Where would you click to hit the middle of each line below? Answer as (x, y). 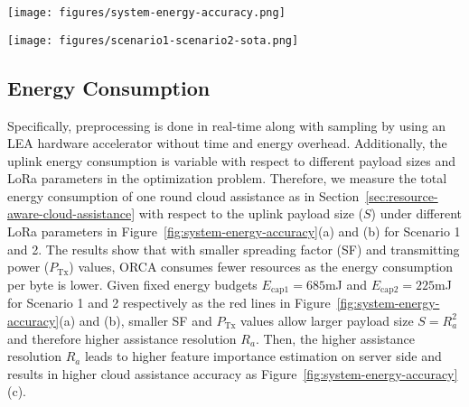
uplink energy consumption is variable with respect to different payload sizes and (231, 160)
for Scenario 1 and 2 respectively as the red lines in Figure (169, 303)
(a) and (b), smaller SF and (136, 320)
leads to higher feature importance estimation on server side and (263, 356)
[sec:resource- (402, 195)
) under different (417, 213)
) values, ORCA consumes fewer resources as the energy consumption (261, 267)
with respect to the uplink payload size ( (251, 213)
